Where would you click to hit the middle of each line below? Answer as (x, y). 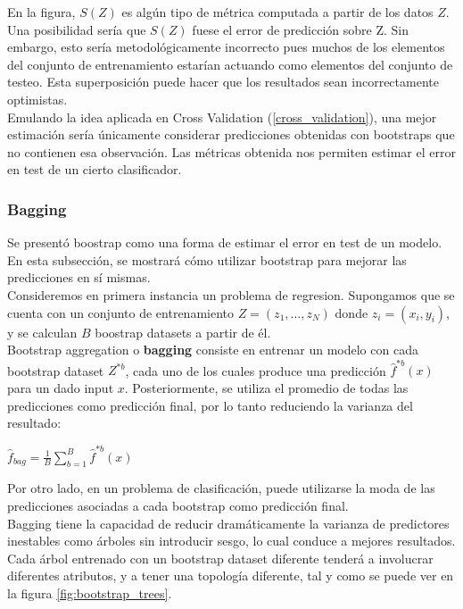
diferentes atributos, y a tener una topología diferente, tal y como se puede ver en (231, 576)
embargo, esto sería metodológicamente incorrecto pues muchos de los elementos (226, 47)
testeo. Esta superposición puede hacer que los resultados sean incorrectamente (223, 82)
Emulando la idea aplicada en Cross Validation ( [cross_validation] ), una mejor (222, 117)
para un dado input (61, 388)
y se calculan (42, 332)
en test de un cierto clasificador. (95, 169)
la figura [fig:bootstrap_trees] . (90, 592)
